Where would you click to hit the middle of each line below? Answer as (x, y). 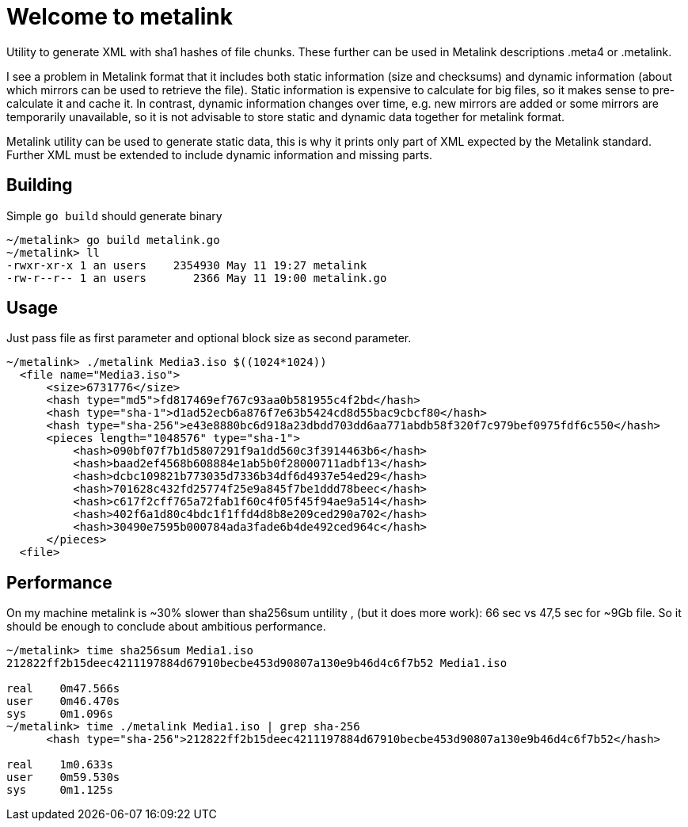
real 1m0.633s (60, 765)
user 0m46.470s (63, 701)
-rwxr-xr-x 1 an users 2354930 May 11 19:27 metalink (187, 265)
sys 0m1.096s (60, 714)
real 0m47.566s (63, 689)
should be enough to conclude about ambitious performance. (166, 627)
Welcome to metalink (120, 17)
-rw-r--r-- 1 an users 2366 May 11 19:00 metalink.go (197, 278)
